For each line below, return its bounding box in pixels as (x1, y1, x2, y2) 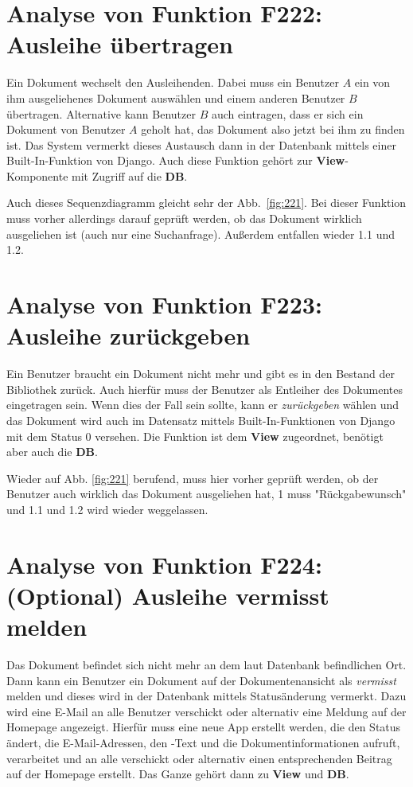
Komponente (6, 167, 68, 184)
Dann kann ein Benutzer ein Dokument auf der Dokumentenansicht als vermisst (6, 672, 396, 688)
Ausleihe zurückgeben (6, 319, 251, 352)
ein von (354, 74, 391, 91)
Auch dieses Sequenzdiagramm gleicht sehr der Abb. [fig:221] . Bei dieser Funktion (6, 194, 407, 211)
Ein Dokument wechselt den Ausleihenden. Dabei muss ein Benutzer (6, 74, 339, 91)
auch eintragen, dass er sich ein (211, 105, 364, 122)
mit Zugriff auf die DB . (72, 167, 188, 184)
